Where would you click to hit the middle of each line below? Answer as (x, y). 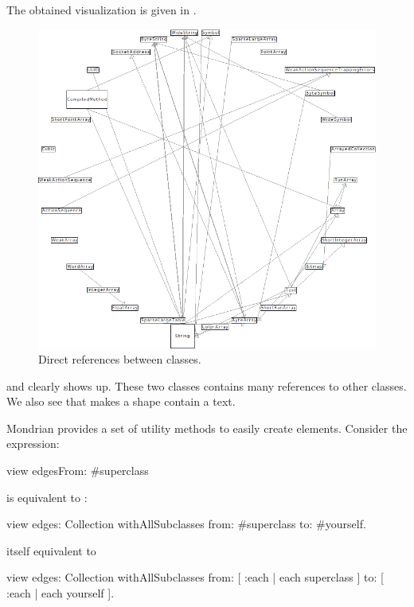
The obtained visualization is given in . (102, 10)
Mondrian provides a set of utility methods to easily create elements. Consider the (207, 428)
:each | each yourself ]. (61, 593)
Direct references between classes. (120, 359)
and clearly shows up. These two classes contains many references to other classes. (207, 385)
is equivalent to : (47, 497)
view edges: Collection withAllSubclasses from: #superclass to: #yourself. (186, 524)
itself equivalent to (51, 550)
